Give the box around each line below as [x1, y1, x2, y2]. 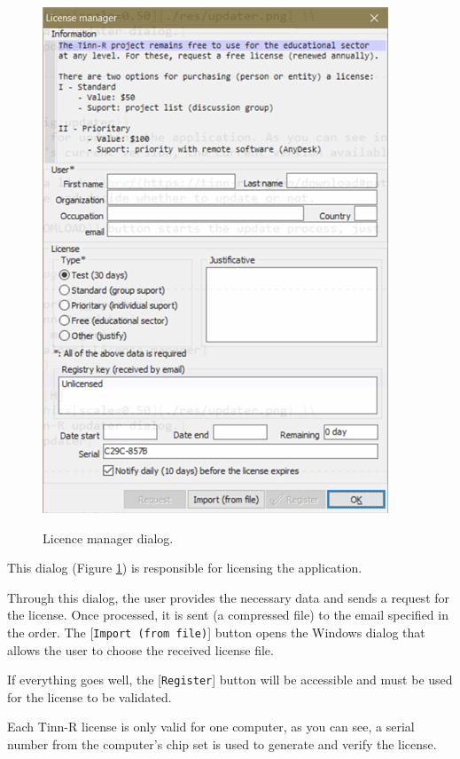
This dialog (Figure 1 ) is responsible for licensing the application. [7, 558, 363, 577]
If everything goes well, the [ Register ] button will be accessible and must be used [7, 670, 453, 689]
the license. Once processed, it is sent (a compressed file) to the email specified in [7, 605, 448, 624]
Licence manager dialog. [43, 528, 174, 547]
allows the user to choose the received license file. [7, 640, 274, 659]
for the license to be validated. [7, 687, 172, 706]
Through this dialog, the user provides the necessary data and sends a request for [7, 588, 450, 606]
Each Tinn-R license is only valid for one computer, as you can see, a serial [7, 717, 415, 736]
